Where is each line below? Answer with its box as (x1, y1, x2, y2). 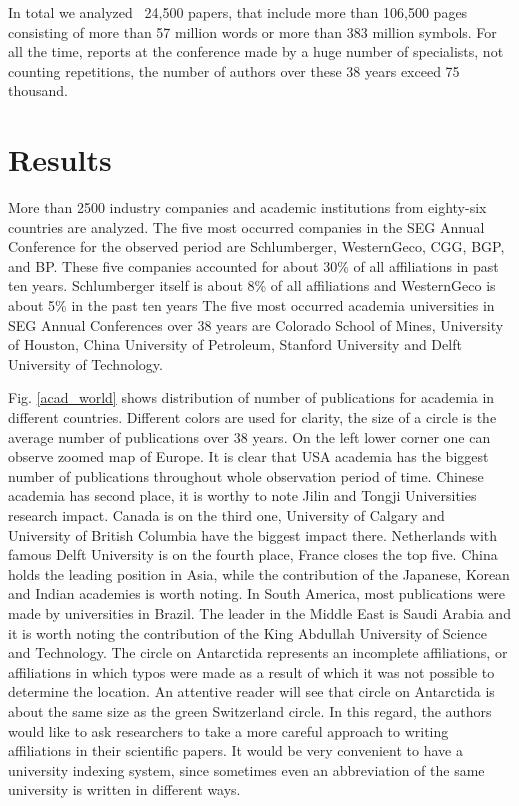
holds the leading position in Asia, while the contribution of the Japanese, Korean (8, 563, 510, 584)
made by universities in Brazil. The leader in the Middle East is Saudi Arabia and (8, 602, 511, 623)
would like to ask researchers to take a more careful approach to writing (8, 720, 449, 741)
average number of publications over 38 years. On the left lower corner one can (8, 426, 491, 447)
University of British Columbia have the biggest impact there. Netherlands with (8, 524, 498, 545)
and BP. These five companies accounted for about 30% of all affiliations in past (8, 255, 499, 276)
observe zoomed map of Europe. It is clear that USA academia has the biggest (8, 446, 489, 467)
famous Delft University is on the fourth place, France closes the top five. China (8, 544, 498, 565)
